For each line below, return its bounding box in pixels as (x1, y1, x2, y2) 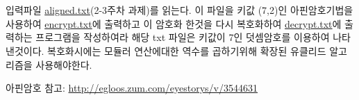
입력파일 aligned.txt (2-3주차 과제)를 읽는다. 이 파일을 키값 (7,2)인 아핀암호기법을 (6, 3, 353, 17)
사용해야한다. (35, 57, 92, 72)
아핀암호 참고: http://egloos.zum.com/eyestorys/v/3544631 (6, 81, 258, 95)
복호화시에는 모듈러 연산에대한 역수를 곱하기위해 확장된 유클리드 (47, 43, 326, 58)
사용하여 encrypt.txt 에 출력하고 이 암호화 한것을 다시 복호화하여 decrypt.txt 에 (6, 16, 342, 31)
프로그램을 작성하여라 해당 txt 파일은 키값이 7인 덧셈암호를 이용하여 (35, 30, 330, 44)
